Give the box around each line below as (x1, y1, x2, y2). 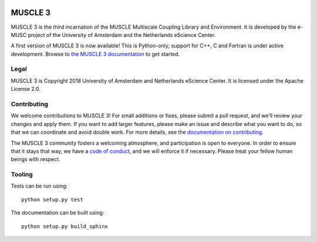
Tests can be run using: (11, 182, 68, 190)
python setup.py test (21, 196, 83, 203)
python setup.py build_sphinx (21, 223, 109, 230)
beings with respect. (11, 156, 60, 163)
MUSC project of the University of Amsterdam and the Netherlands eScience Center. (11, 31, 216, 38)
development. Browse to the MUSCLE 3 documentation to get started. (11, 50, 180, 57)
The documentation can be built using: (11, 209, 104, 216)
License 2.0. (11, 86, 41, 93)
